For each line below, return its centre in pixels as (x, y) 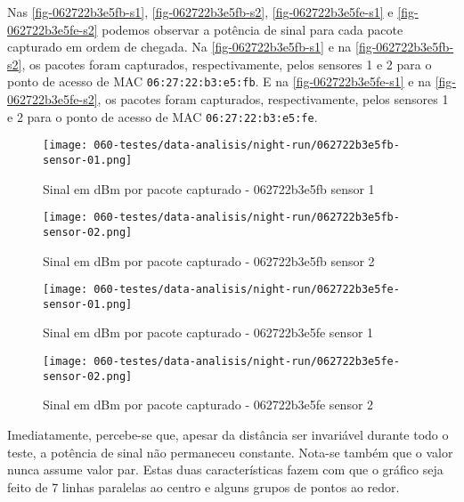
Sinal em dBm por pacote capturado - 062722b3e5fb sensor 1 (209, 188)
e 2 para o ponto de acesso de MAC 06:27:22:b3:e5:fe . (163, 116)
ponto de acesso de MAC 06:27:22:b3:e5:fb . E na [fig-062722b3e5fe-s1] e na (219, 81)
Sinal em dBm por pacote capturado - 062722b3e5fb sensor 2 (209, 260)
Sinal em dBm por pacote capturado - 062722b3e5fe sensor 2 (208, 405)
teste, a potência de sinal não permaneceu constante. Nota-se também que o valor (230, 452)
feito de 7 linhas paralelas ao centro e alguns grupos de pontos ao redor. (204, 486)
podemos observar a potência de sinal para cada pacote (252, 29)
